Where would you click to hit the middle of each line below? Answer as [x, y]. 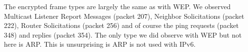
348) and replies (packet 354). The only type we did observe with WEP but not [123, 34]
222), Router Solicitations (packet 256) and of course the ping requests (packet [122, 25]
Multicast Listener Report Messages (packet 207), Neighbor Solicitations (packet [124, 16]
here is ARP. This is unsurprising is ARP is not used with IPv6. [100, 44]
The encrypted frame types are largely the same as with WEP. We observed [117, 6]
